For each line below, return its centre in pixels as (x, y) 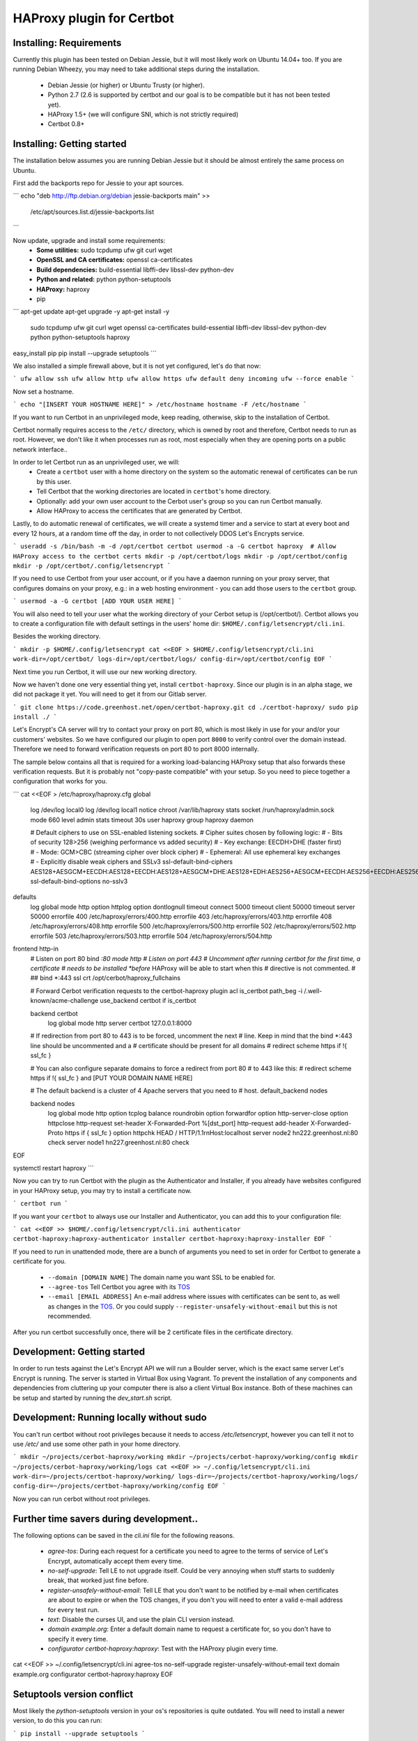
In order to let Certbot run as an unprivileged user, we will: (96, 462)
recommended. (70, 1316)
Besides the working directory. (57, 637)
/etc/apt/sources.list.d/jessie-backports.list (92, 212)
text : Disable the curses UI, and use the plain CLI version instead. (141, 1619)
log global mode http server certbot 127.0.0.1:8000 (119, 1023)
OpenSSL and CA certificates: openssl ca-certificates (115, 260)
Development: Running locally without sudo (110, 1418)
